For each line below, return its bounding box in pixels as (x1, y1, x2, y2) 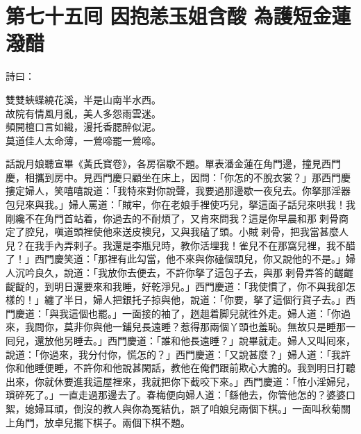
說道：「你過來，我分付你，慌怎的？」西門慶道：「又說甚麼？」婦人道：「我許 (6, 347, 351, 361)
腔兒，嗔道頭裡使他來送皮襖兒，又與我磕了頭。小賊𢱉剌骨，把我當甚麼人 (24, 224, 349, 239)
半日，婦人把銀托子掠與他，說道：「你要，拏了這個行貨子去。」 (63, 292, 346, 307)
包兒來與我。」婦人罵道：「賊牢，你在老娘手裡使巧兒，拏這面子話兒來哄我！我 (6, 197, 355, 212)
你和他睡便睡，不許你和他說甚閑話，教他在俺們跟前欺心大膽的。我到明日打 (6, 360, 346, 375)
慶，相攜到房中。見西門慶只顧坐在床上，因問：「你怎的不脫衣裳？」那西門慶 (6, 169, 351, 184)
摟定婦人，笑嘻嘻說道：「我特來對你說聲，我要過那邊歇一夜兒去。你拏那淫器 (6, 183, 351, 198)
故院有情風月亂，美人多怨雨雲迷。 (6, 106, 161, 120)
